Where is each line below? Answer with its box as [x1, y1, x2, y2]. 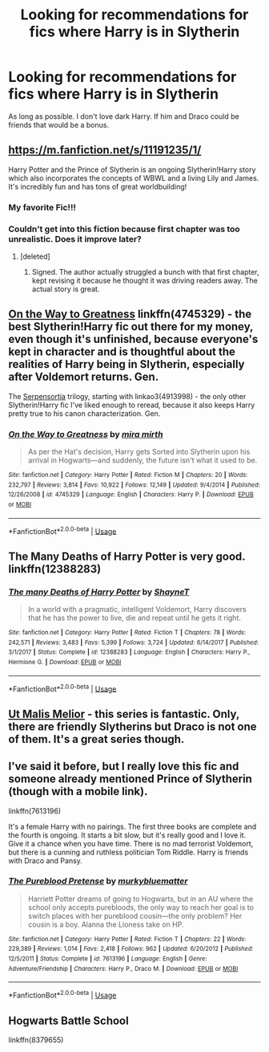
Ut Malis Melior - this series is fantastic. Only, [8, 707, 240, 720]
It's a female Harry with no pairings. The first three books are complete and [8, 822, 257, 831]
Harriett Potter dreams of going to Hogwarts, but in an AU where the [27, 894, 254, 903]
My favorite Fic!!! [8, 202, 76, 213]
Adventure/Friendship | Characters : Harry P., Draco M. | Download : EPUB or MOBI [8, 964, 239, 972]
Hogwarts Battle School [8, 1013, 130, 1027]
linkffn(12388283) [8, 562, 102, 576]
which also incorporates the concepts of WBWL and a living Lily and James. [8, 173, 259, 182]
